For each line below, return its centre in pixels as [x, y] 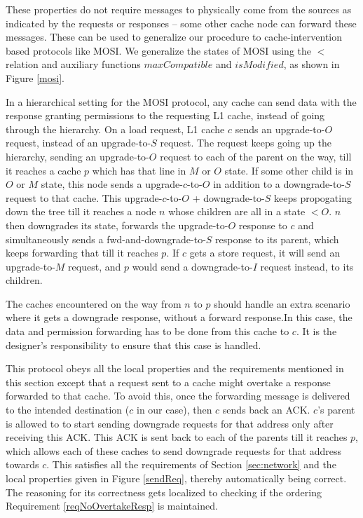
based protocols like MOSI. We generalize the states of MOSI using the [159, 50]
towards [22, 464]
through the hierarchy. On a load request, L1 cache [115, 129]
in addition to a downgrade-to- [279, 184]
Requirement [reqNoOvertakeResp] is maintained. [112, 506]
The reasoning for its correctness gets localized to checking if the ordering [164, 492]
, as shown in [311, 64]
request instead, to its [307, 266]
